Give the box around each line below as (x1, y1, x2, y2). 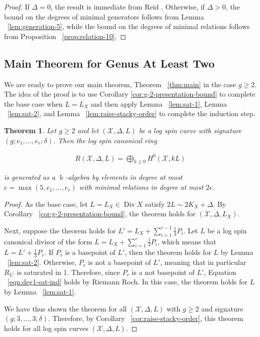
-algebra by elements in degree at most (65, 172, 183, 182)
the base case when (4, 98, 63, 109)
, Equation (204, 266, 236, 277)
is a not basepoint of (132, 266, 195, 277)
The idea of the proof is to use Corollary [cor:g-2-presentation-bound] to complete (4, 89, 255, 99)
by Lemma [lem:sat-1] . (4, 286, 76, 297)
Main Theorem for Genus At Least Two (4, 55, 215, 71)
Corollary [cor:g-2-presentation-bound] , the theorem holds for (4, 208, 196, 219)
